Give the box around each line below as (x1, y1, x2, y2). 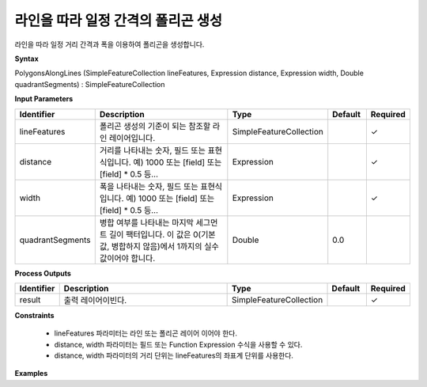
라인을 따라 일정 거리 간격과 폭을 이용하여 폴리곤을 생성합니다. (14, 40, 205, 49)
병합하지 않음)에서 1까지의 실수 (111, 241, 219, 252)
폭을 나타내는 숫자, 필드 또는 (99, 180, 198, 192)
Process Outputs (14, 268, 71, 278)
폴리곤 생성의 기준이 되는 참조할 (99, 120, 211, 131)
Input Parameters (14, 94, 74, 104)
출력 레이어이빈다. (63, 294, 127, 305)
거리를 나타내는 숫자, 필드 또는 (99, 145, 206, 156)
